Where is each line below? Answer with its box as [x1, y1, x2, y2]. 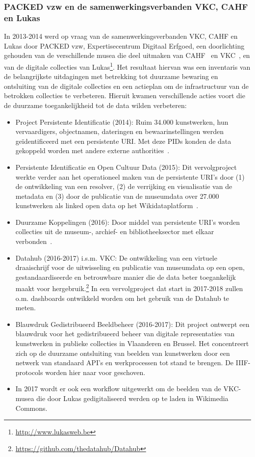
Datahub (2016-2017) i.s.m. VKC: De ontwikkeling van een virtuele [15, 252, 217, 263]
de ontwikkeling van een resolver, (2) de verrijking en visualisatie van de [15, 181, 232, 191]
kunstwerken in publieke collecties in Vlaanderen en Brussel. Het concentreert [15, 338, 249, 349]
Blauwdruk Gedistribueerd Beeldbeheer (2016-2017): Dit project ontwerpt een [15, 319, 250, 329]
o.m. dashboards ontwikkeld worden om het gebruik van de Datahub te [15, 293, 229, 303]
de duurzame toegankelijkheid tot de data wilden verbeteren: [4, 100, 187, 110]
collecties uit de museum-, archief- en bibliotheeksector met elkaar [15, 226, 214, 237]
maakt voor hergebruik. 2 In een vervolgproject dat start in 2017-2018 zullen [15, 282, 243, 294]
